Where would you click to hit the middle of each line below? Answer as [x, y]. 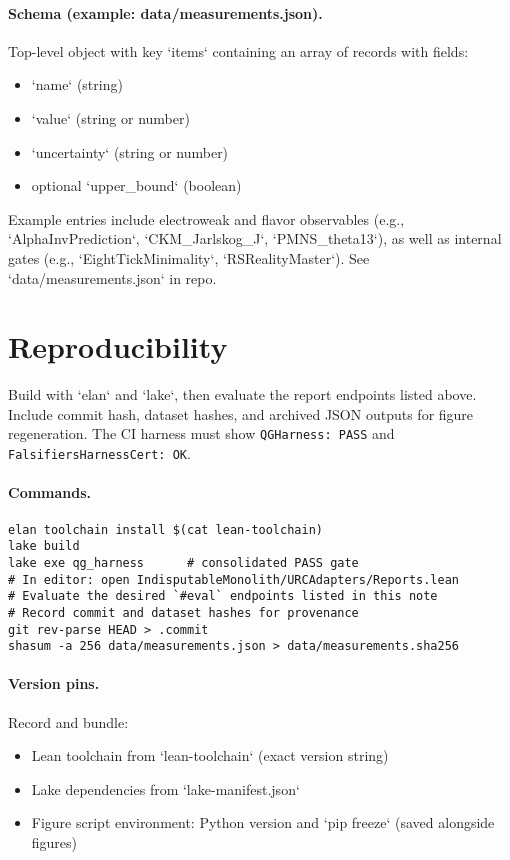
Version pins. [54, 683]
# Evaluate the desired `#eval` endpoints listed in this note [223, 596]
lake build [44, 546]
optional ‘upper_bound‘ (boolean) [136, 185]
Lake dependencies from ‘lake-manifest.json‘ [165, 788]
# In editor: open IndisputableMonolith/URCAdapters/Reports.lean [234, 579]
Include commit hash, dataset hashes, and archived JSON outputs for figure [241, 413]
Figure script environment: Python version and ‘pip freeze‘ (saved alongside [263, 822]
